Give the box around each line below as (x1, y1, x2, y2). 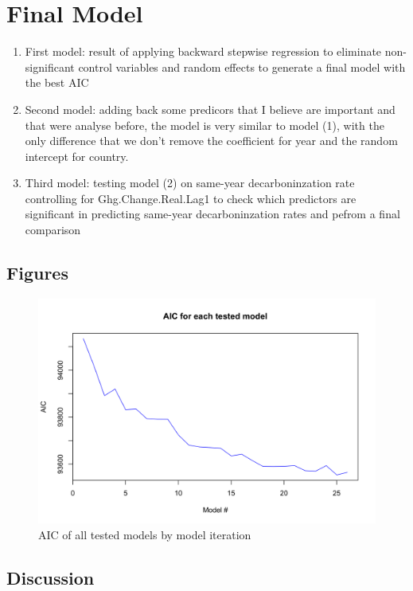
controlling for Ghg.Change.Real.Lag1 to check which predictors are (25, 190, 357, 206)
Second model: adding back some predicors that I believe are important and (25, 100, 395, 117)
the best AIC (25, 74, 89, 91)
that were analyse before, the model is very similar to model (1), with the (25, 116, 384, 133)
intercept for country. (25, 147, 129, 164)
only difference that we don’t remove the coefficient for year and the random (25, 132, 398, 149)
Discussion (6, 565, 95, 589)
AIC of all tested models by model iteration (38, 526, 251, 542)
